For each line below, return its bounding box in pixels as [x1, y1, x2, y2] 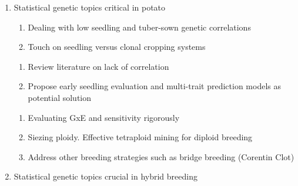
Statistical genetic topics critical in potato [14, 1, 166, 13]
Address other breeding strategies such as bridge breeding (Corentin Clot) [28, 150, 294, 163]
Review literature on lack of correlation [28, 60, 169, 72]
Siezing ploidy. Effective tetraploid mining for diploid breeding [28, 131, 253, 143]
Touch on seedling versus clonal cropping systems [28, 40, 206, 53]
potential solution [28, 91, 92, 103]
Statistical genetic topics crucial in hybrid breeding [14, 170, 197, 182]
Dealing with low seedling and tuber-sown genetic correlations [28, 21, 251, 33]
